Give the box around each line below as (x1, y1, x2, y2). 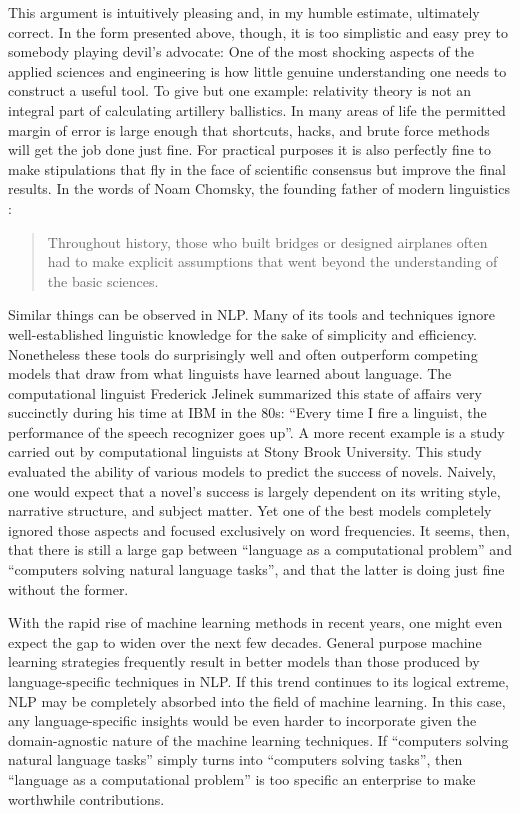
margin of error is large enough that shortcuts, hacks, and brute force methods (8, 119, 490, 140)
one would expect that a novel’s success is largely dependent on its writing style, (8, 480, 501, 501)
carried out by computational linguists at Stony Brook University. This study (8, 441, 482, 462)
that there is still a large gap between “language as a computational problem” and (8, 539, 512, 560)
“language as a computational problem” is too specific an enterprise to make (8, 768, 476, 789)
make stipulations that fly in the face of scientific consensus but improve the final (8, 158, 506, 179)
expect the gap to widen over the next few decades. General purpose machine (8, 631, 482, 652)
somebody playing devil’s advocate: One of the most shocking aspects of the (8, 41, 474, 62)
